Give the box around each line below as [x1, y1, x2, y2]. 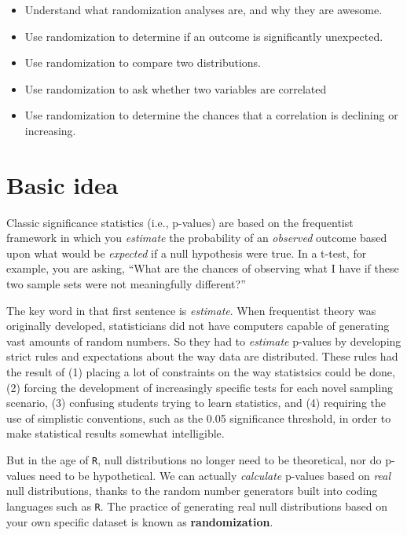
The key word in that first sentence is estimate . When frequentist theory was [6, 302, 376, 318]
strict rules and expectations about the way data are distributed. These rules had [6, 348, 398, 365]
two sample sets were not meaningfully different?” [6, 276, 246, 292]
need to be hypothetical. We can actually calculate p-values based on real [38, 467, 391, 483]
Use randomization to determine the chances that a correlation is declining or [24, 107, 398, 123]
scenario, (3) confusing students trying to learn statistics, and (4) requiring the [6, 394, 386, 411]
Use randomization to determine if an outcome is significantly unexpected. [24, 27, 383, 44]
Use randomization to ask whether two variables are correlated [24, 80, 327, 97]
